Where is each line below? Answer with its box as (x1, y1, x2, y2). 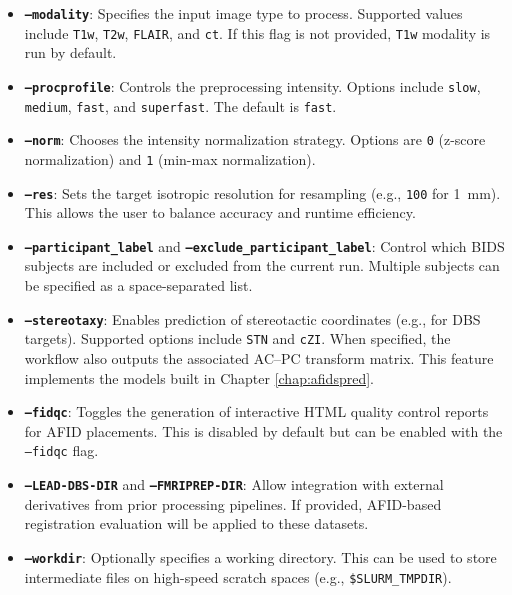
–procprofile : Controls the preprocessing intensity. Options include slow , (24, 75, 481, 96)
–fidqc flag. (24, 440, 99, 461)
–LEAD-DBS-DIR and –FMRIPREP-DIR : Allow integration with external (24, 474, 444, 495)
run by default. (24, 42, 117, 63)
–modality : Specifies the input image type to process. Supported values (24, 3, 463, 23)
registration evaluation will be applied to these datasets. (24, 513, 369, 534)
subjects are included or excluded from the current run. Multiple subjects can (24, 255, 500, 276)
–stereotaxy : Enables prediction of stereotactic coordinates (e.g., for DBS (24, 308, 481, 329)
